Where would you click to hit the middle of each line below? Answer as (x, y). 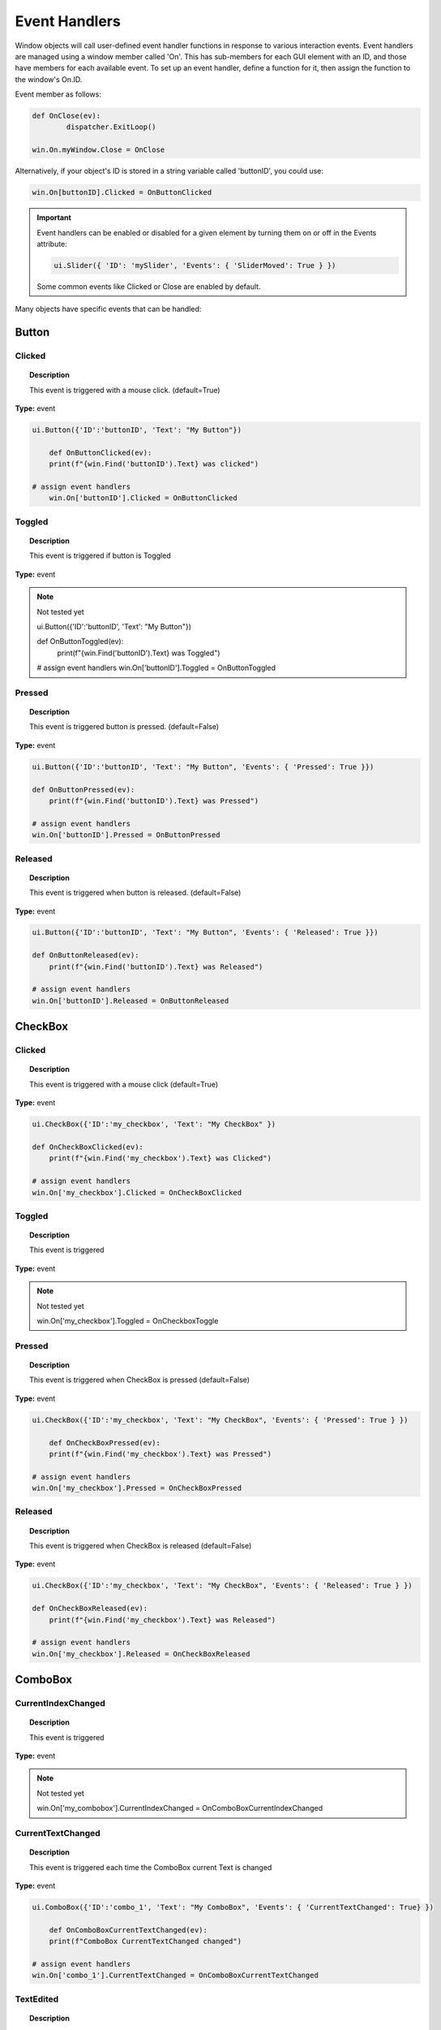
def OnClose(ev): (66, 116)
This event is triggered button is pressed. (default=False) (124, 727)
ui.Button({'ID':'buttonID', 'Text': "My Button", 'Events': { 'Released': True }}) (205, 933)
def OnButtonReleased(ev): (86, 955)
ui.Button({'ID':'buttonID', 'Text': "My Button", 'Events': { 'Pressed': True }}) (203, 767)
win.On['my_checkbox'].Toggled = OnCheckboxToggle (128, 1321)
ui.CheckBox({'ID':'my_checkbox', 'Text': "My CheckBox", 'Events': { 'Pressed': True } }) (220, 1420)
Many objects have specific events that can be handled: (108, 309)
